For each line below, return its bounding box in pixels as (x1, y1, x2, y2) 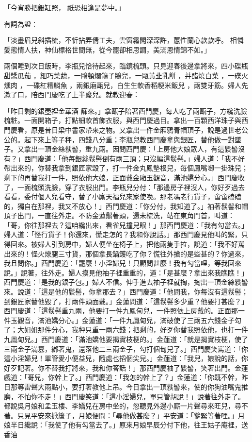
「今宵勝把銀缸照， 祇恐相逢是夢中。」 (4, 2, 125, 12)
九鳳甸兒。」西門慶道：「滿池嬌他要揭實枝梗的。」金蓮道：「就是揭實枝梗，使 (4, 334, 241, 344)
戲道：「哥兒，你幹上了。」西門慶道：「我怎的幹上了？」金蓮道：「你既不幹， (4, 372, 241, 382)
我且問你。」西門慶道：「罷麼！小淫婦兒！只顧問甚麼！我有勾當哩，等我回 (4, 258, 235, 268)
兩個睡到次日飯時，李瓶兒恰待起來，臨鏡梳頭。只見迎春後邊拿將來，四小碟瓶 (4, 61, 248, 71)
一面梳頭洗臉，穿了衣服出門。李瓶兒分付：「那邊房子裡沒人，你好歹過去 (17, 182, 245, 192)
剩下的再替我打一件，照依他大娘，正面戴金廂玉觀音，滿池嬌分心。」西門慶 (4, 172, 238, 182)
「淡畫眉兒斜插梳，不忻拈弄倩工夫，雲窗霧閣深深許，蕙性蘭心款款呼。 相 (4, 35, 237, 45)
